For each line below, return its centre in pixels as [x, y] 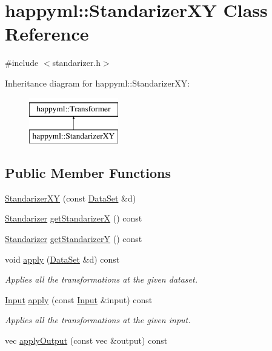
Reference [47, 34]
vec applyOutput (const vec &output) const [86, 340]
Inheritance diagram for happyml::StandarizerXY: [98, 83]
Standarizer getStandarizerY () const [74, 239]
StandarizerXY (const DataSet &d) [71, 198]
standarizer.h [77, 63]
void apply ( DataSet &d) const [62, 259]
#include [22, 63]
